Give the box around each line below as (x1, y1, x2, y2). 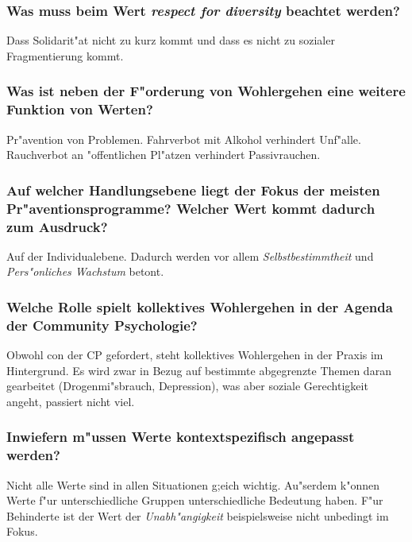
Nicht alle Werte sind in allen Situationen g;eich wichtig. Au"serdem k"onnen (6, 476, 379, 493)
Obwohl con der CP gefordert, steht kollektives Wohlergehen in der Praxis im (6, 346, 383, 363)
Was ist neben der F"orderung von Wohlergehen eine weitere (6, 81, 406, 101)
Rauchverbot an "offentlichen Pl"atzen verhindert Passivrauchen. (6, 146, 321, 163)
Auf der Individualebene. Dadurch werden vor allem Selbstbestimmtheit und (6, 247, 374, 264)
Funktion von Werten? (6, 99, 153, 119)
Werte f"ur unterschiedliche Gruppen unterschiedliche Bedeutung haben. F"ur (6, 492, 383, 509)
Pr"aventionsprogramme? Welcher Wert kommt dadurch (6, 198, 375, 218)
